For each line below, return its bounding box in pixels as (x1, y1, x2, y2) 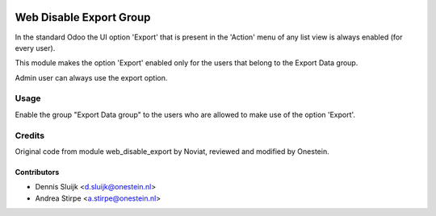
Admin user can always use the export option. (15, 73, 168, 82)
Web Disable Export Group (15, 10, 151, 24)
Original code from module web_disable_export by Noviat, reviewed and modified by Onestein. (15, 146, 330, 156)
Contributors (15, 167, 60, 177)
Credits (15, 130, 44, 141)
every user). (15, 43, 56, 52)
